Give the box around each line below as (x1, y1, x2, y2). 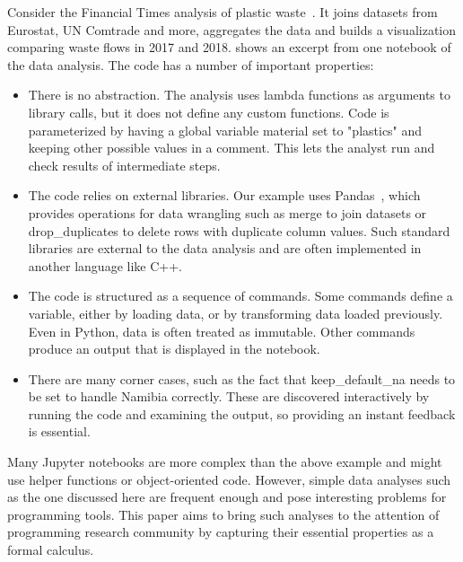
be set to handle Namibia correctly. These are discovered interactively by (28, 387, 430, 406)
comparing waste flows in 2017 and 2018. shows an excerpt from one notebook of (7, 38, 451, 57)
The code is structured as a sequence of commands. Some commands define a (28, 286, 453, 305)
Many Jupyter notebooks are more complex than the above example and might (7, 452, 442, 471)
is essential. (28, 422, 91, 441)
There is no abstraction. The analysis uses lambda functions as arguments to (28, 85, 450, 104)
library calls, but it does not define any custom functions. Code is (28, 102, 389, 121)
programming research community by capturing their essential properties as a (7, 522, 434, 541)
